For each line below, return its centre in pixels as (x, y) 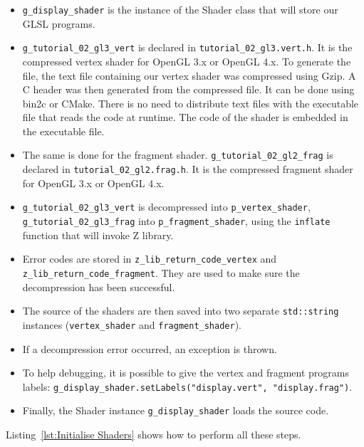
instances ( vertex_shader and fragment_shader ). (132, 324)
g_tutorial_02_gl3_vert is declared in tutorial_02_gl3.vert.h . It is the (187, 47)
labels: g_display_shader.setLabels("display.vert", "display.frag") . (187, 386)
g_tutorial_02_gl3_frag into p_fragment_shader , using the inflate (176, 221)
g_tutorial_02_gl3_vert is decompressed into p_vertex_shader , (166, 207)
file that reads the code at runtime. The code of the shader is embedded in (185, 117)
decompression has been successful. (99, 286)
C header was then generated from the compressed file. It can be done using (188, 89)
